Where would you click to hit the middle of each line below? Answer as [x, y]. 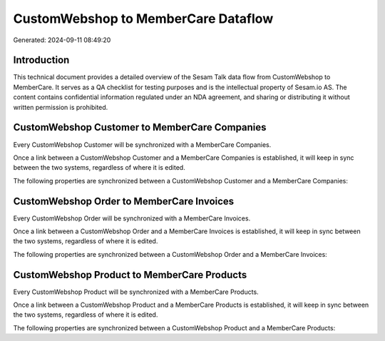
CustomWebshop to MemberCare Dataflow [143, 19]
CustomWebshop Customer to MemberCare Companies [140, 127]
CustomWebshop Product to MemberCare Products [130, 275]
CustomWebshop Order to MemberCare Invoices [124, 201]
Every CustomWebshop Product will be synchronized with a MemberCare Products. [136, 292]
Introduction [41, 60]
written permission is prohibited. [61, 107]
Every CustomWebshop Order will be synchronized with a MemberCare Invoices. [132, 218]
